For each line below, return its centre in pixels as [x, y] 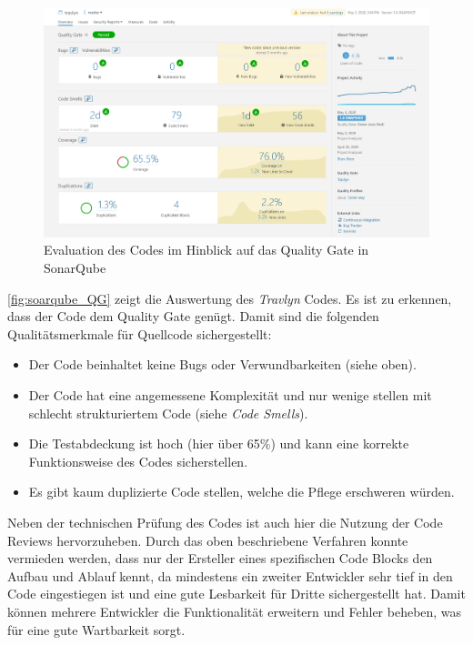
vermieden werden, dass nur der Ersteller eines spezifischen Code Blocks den [220, 558]
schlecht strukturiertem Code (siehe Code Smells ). [168, 413]
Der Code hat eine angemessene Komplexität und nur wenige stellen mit [230, 394]
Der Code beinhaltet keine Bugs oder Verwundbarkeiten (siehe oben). [222, 364]
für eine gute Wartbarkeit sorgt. [96, 629]
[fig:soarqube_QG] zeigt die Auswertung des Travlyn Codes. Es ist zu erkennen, [230, 298]
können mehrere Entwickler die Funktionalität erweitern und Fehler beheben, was [235, 611]
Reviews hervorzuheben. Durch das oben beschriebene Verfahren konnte [208, 540]
